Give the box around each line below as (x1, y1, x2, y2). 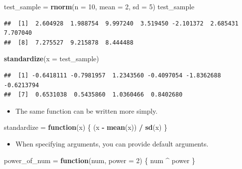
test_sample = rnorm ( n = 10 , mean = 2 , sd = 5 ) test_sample (4, 1, 195, 11)
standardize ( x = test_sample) (4, 53, 99, 64)
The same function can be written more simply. (15, 105, 158, 116)
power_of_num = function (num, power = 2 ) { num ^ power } (4, 155, 196, 165)
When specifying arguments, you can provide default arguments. (15, 138, 209, 148)
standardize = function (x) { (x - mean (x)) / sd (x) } (4, 122, 168, 132)
